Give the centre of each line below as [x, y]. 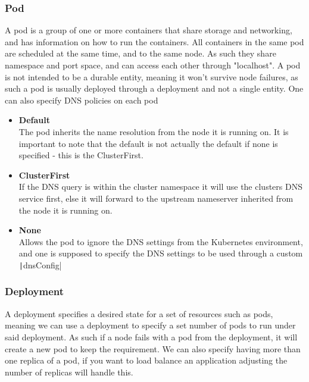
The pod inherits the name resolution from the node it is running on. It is [154, 131]
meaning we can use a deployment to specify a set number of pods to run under [150, 325]
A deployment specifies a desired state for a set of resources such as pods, [139, 313]
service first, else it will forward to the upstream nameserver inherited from [156, 198]
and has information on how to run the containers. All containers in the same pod [154, 41]
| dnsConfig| [40, 264]
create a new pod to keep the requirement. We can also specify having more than [153, 348]
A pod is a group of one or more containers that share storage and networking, [149, 30]
